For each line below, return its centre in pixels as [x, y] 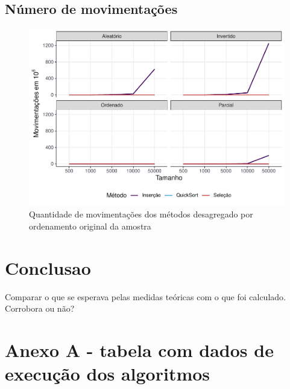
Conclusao [48, 267]
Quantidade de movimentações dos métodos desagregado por [141, 214]
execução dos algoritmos [108, 374]
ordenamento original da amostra [90, 226]
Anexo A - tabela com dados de [139, 350]
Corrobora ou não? [40, 308]
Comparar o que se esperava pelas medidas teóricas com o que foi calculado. [145, 296]
